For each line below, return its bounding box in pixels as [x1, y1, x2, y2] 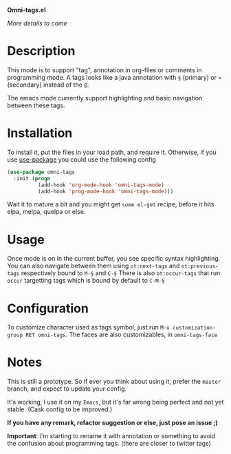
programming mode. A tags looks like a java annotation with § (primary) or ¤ [7, 73, 222, 81]
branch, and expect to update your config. [7, 385, 127, 393]
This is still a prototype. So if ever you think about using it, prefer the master [7, 378, 221, 386]
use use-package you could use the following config [7, 155, 156, 164]
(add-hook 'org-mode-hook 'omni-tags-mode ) [37, 182, 165, 188]
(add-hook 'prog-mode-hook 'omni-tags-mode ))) [37, 188, 174, 195]
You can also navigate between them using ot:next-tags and [7, 261, 180, 270]
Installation [7, 125, 73, 141]
